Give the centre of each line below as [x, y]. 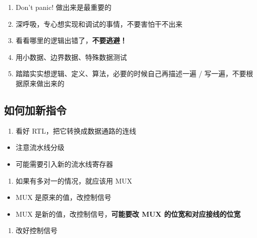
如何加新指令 [35, 110]
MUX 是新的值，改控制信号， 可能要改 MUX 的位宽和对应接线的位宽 [128, 214]
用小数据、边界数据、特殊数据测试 [71, 57]
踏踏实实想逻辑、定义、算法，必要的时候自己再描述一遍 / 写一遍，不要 [131, 73]
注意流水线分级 [40, 147]
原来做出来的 [43, 83]
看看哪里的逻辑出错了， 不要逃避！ [71, 40]
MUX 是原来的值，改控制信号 [64, 197]
